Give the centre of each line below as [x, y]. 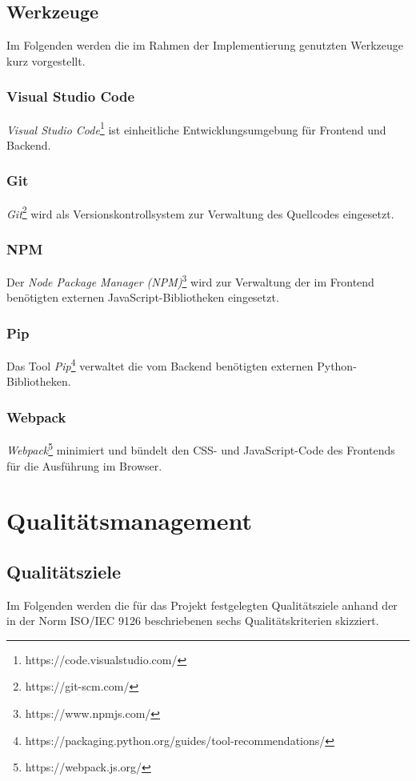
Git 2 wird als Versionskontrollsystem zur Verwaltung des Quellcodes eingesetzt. [200, 212]
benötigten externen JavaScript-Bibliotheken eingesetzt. [143, 297]
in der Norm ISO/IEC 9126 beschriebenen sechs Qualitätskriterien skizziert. [193, 621]
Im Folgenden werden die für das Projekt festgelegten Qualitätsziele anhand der [202, 605]
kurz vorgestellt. [46, 60]
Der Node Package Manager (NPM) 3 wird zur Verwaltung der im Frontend [190, 280]
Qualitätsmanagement [129, 521]
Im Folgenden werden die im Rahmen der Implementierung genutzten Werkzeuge [205, 45]
